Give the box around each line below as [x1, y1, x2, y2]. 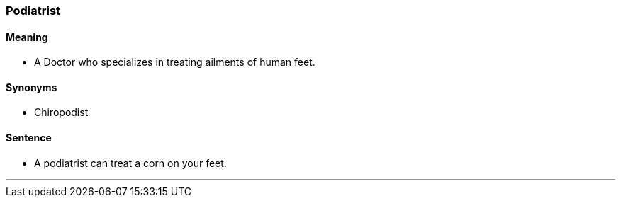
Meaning [6, 30, 48, 43]
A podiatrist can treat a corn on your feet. [34, 156, 227, 169]
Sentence [6, 132, 52, 144]
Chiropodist [34, 106, 89, 119]
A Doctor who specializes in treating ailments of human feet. [34, 56, 315, 69]
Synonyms [6, 81, 57, 93]
